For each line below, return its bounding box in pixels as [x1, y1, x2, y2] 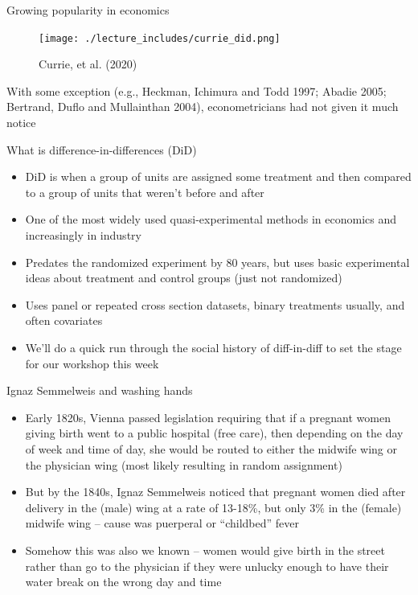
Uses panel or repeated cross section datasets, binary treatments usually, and [25, 296, 405, 313]
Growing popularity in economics [6, 2, 170, 18]
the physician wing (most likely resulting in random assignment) [25, 456, 342, 473]
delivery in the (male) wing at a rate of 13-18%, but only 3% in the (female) [25, 499, 402, 515]
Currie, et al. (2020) [39, 55, 137, 72]
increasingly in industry [25, 227, 141, 243]
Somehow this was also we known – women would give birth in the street [25, 541, 385, 558]
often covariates [25, 312, 103, 329]
